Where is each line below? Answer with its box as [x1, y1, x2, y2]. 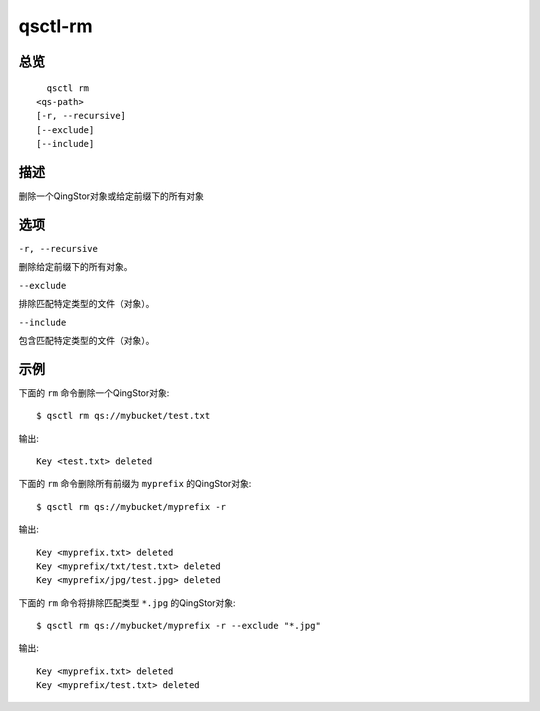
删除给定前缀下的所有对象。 [18, 261, 133, 273]
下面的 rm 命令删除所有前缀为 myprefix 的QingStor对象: [18, 478, 252, 490]
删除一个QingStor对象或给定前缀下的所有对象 [18, 190, 205, 202]
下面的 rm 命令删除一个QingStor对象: [18, 386, 170, 399]
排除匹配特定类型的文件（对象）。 [18, 298, 155, 310]
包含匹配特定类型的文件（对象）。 [18, 334, 155, 346]
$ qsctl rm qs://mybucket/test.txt [36, 410, 211, 422]
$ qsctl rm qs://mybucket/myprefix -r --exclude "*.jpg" [36, 620, 322, 632]
